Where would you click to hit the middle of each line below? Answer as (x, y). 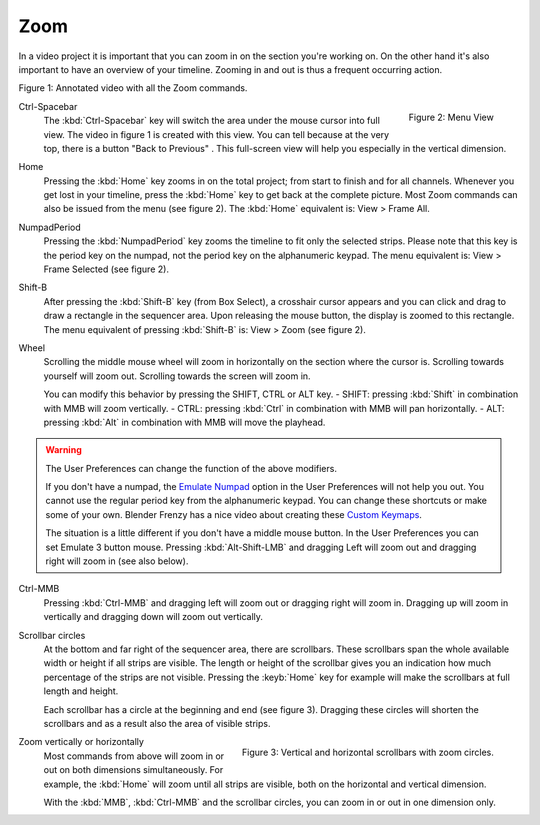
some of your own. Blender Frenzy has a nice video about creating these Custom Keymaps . (233, 514)
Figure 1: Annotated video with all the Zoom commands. (133, 88)
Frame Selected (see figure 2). (106, 269)
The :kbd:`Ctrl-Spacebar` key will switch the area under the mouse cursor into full (211, 121)
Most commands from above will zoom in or (134, 756)
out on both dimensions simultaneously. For (133, 770)
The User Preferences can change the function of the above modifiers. (191, 468)
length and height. (81, 691)
